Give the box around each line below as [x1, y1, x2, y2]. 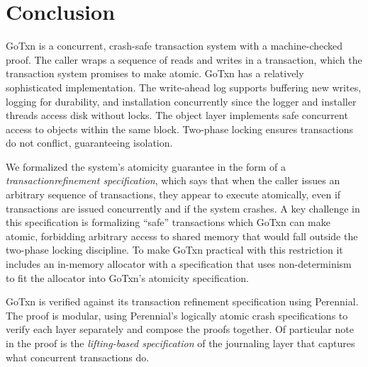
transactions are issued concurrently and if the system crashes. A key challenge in [6, 201, 360, 215]
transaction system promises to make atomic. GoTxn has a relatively [6, 66, 304, 81]
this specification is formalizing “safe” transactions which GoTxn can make [6, 215, 330, 230]
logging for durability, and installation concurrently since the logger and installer [6, 94, 357, 108]
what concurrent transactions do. [6, 349, 150, 364]
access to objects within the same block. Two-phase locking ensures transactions [6, 121, 353, 136]
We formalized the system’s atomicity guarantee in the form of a [6, 159, 286, 174]
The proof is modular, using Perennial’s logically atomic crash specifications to [6, 307, 348, 322]
